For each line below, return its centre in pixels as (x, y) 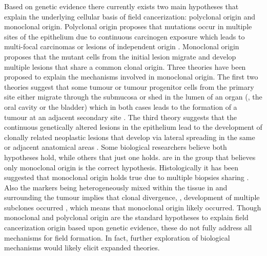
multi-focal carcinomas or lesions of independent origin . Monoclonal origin (122, 46)
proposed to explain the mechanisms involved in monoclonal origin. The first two (131, 77)
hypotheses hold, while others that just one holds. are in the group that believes (130, 157)
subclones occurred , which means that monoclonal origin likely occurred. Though (133, 207)
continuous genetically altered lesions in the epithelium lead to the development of (133, 127)
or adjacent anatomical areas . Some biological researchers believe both (116, 147)
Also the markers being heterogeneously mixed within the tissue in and (116, 187)
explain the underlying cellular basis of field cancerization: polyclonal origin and (130, 16)
